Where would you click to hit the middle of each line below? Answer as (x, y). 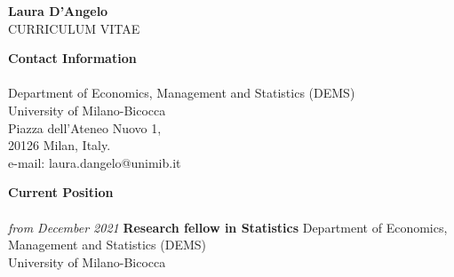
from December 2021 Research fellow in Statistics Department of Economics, (228, 227)
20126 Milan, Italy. (60, 145)
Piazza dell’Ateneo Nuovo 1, (85, 127)
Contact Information (72, 58)
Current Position (61, 192)
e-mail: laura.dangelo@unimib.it (95, 162)
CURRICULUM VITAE (74, 28)
